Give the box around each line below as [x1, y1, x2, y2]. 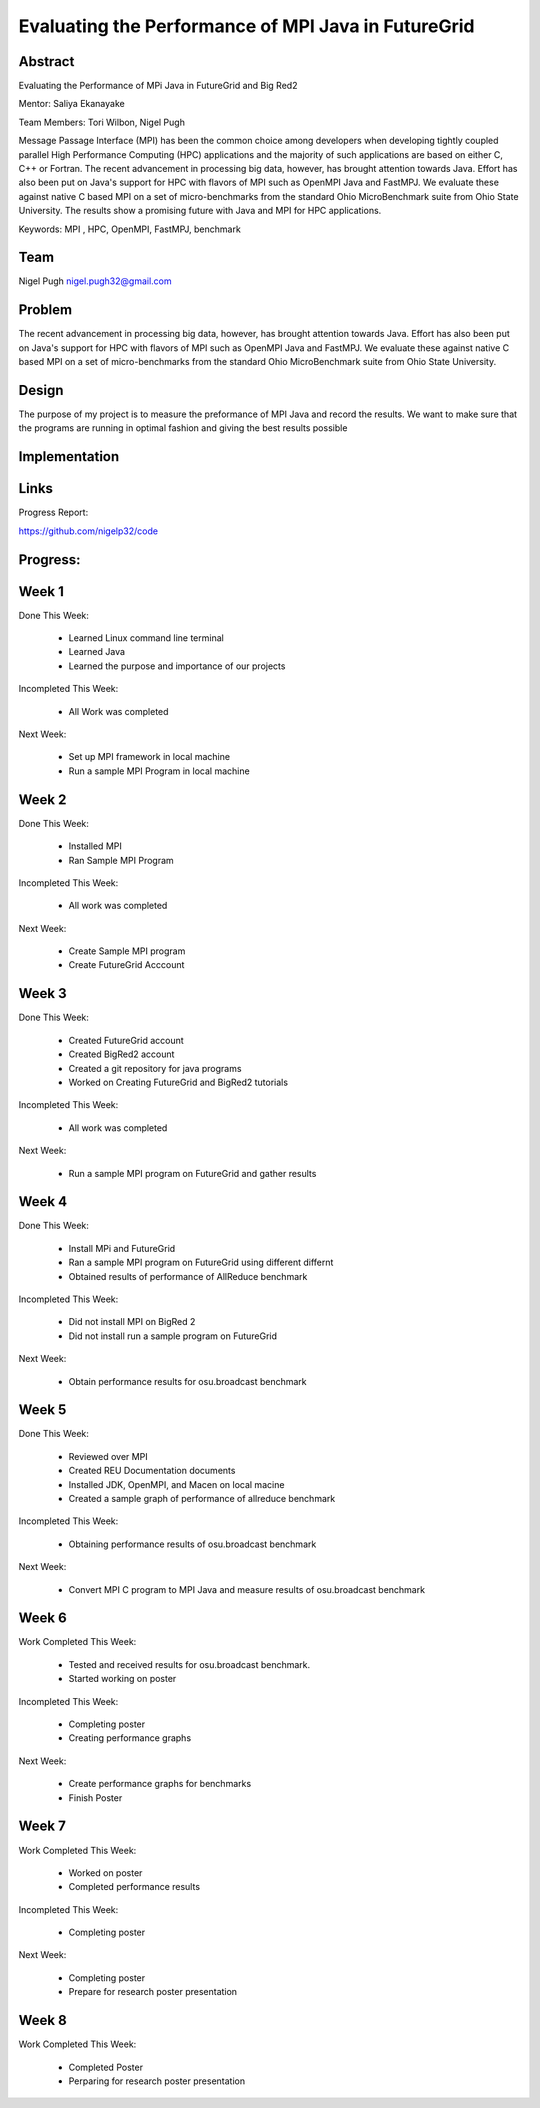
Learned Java [68, 646, 125, 658]
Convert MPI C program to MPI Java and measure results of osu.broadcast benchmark [68, 1583, 425, 1595]
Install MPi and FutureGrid [68, 1242, 176, 1254]
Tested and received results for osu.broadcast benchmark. [68, 1658, 311, 1670]
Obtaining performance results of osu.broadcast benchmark [68, 1538, 317, 1550]
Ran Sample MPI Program [68, 854, 174, 866]
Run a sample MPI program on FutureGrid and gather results [68, 1167, 317, 1179]
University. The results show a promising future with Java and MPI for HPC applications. [18, 205, 382, 217]
